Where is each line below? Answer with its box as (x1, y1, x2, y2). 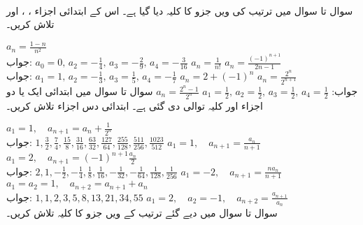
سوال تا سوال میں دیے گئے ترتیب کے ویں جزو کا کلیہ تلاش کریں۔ (6, 205, 278, 220)
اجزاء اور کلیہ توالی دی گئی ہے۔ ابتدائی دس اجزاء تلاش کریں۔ (6, 98, 263, 112)
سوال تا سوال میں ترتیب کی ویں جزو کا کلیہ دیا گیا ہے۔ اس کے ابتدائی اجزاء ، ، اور (6, 3, 353, 17)
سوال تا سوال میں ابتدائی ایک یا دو (6, 84, 153, 99)
